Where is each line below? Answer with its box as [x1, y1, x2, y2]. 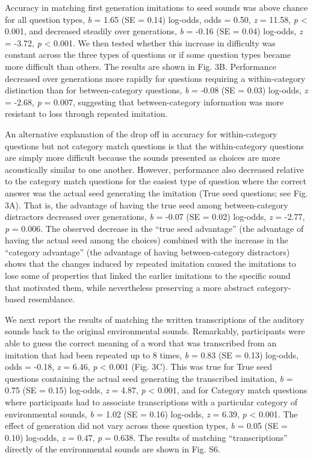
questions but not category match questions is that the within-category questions [5, 139, 304, 152]
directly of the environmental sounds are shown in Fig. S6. [5, 443, 220, 455]
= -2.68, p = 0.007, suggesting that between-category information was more [5, 95, 284, 108]
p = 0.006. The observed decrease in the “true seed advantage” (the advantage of [5, 222, 304, 234]
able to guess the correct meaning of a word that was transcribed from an [5, 337, 277, 349]
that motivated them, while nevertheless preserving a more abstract [5, 281, 255, 293]
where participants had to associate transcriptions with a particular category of [5, 396, 298, 408]
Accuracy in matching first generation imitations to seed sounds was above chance [5, 1, 308, 13]
